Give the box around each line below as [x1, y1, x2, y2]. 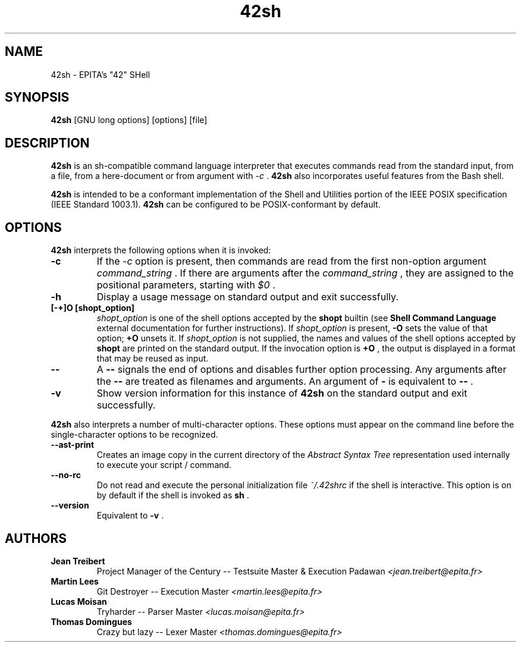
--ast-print [51, 439, 95, 450]
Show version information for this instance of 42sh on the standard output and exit [96, 387, 467, 400]
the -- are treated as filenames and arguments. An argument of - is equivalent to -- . [96, 375, 473, 388]
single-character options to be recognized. [51, 429, 218, 440]
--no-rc [51, 470, 81, 480]
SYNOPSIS [5, 90, 70, 105]
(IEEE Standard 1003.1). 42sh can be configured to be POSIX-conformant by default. [51, 199, 381, 210]
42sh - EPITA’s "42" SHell [51, 69, 150, 80]
